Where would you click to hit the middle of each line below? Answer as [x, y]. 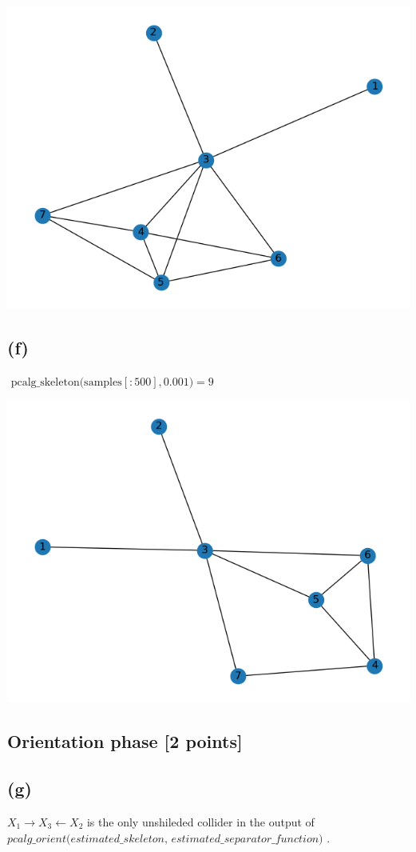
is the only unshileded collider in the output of [200, 821]
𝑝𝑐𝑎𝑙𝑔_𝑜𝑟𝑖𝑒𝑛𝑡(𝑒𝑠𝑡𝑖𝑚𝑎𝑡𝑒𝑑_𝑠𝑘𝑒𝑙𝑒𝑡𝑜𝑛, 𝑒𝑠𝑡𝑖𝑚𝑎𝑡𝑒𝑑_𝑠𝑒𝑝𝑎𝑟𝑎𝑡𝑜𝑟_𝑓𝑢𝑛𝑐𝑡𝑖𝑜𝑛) [165, 839]
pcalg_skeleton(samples [66, 382]
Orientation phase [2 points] [125, 741]
